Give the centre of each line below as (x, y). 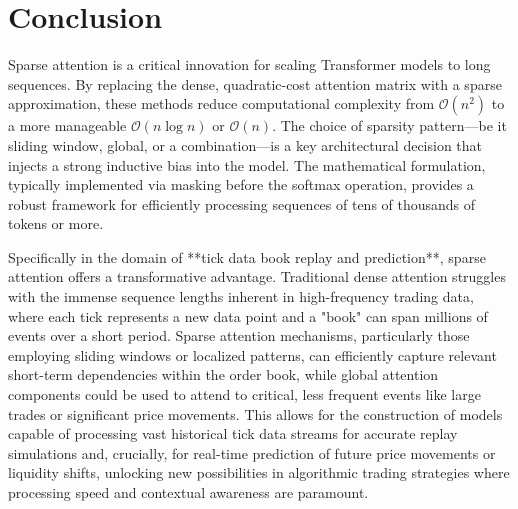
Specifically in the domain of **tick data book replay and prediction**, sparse (247, 256)
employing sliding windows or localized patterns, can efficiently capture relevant (252, 354)
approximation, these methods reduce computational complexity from (221, 103)
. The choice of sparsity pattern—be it (389, 125)
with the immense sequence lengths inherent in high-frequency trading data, (241, 296)
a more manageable (67, 125)
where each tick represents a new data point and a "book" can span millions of (248, 315)
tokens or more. (56, 223)
